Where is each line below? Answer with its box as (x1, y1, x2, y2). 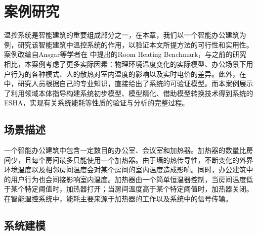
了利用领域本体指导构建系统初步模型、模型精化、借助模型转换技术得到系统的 (4, 88, 253, 98)
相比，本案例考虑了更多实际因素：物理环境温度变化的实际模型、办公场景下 (4, 58, 246, 69)
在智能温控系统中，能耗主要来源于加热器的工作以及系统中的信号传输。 (4, 193, 232, 204)
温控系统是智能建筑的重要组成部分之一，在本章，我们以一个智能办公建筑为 (4, 30, 246, 40)
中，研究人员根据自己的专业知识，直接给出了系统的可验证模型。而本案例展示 (4, 78, 253, 89)
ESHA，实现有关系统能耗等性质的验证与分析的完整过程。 (4, 97, 189, 108)
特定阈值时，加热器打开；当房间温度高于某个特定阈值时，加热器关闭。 (24, 184, 253, 194)
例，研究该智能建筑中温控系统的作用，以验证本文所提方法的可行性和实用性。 (4, 39, 253, 49)
